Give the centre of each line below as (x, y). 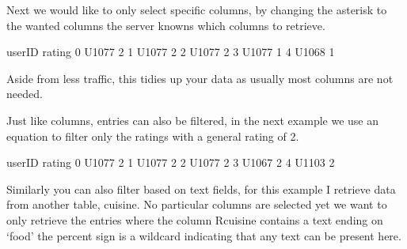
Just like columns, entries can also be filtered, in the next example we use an (192, 120)
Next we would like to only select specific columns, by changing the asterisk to (197, 9)
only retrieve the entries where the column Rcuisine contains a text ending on (195, 219)
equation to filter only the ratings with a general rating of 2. (153, 136)
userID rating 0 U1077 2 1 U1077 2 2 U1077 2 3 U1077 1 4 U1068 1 (171, 52)
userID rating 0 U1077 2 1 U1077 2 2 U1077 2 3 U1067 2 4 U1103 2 (171, 162)
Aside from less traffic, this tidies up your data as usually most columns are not (200, 78)
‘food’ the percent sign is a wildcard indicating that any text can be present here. (204, 235)
